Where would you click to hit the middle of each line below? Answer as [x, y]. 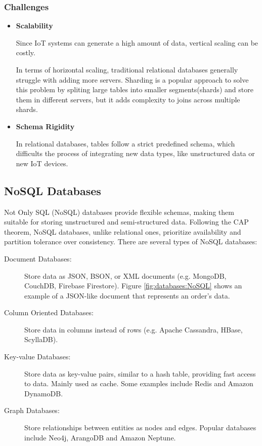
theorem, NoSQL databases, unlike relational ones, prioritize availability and [123, 231]
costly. [26, 52]
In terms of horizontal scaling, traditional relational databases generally [127, 69]
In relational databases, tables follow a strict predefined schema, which [125, 143]
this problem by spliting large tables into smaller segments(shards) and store [135, 89]
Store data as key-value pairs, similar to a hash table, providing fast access [140, 373]
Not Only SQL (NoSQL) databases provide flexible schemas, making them [119, 212]
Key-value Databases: [37, 357]
